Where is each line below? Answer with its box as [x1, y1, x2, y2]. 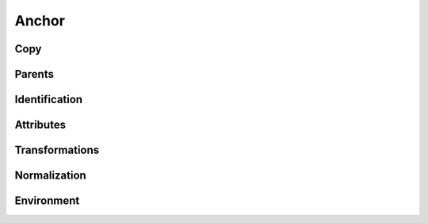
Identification [14, 93, 83, 106]
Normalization [14, 169, 86, 183]
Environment [14, 194, 80, 208]
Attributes [14, 118, 67, 132]
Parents [14, 67, 55, 81]
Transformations [14, 144, 100, 157]
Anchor [14, 12, 65, 29]
